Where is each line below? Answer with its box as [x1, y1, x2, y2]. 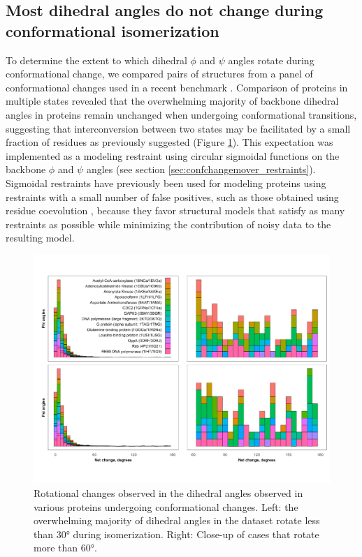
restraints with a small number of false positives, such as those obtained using [6, 189, 339, 204]
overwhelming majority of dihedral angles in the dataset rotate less [34, 513, 320, 528]
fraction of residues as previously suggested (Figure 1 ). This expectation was [6, 135, 333, 149]
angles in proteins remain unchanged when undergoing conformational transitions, [6, 107, 357, 121]
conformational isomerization [6, 20, 219, 41]
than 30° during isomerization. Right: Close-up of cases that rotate [34, 526, 319, 541]
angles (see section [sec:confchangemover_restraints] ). [86, 162, 316, 177]
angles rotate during [228, 52, 314, 67]
